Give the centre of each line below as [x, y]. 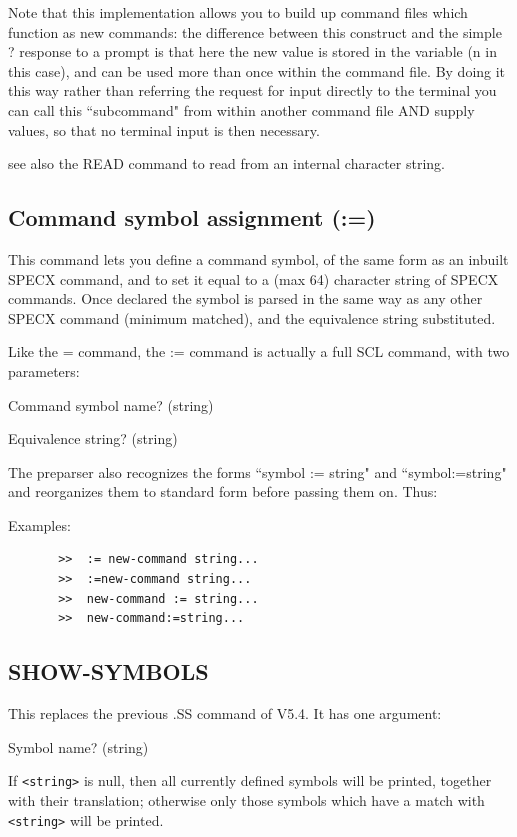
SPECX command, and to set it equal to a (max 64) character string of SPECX [253, 278]
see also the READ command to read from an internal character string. [226, 163]
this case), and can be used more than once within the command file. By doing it [257, 70]
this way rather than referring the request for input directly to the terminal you [252, 90]
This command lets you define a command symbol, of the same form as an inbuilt [258, 258]
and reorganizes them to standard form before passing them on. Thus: [223, 491]
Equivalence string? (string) [93, 438]
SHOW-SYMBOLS [108, 671]
